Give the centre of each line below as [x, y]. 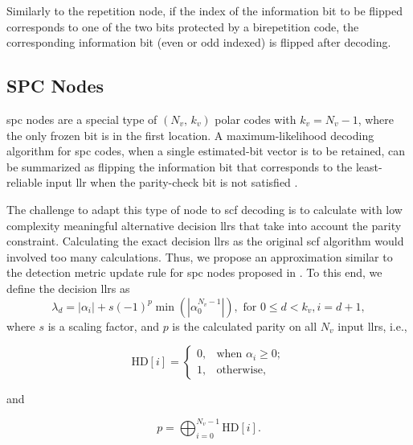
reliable [25, 182]
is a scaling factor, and [103, 326]
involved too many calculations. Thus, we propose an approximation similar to [200, 256]
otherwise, [241, 370]
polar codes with [256, 119]
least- [369, 166]
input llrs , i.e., [372, 326]
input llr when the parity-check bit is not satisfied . [172, 182]
